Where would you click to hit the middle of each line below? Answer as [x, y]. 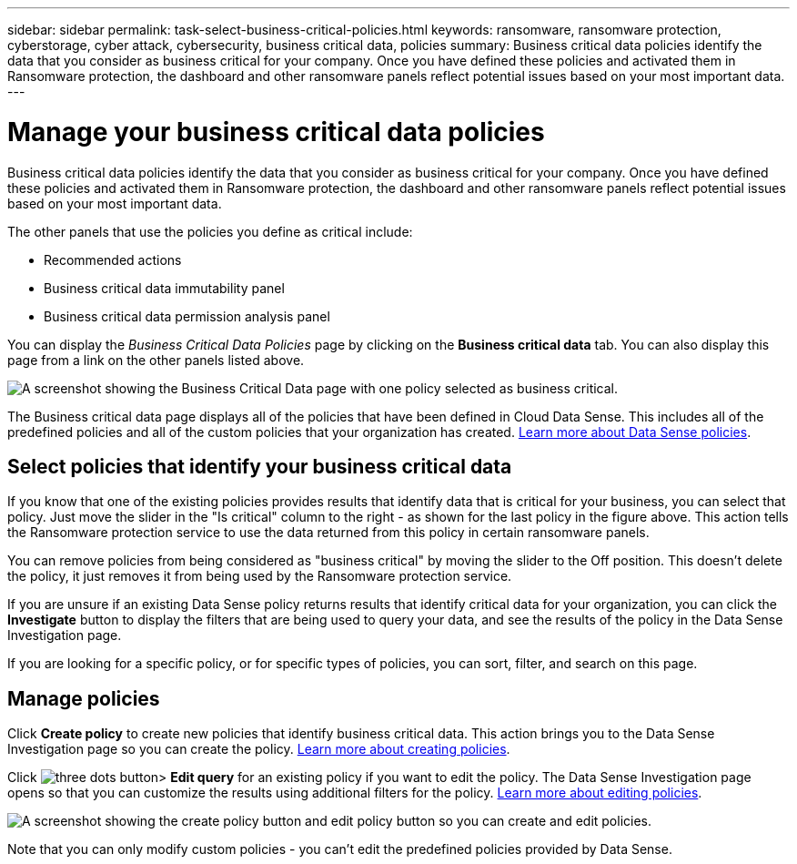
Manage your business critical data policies [276, 132]
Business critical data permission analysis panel [187, 316]
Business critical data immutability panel [164, 288]
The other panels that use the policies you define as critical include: [210, 231]
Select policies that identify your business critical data [260, 466]
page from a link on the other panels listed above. [156, 360]
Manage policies [84, 698]
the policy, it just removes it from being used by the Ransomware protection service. [260, 576]
